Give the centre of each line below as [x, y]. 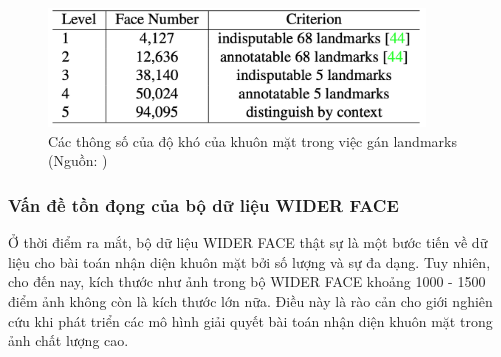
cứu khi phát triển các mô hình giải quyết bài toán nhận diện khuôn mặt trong [250, 320]
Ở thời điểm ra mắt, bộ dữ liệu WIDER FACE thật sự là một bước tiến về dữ [248, 242]
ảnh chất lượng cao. [68, 340]
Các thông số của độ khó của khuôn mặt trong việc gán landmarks [252, 140]
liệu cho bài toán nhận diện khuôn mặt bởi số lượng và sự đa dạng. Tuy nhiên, [249, 261]
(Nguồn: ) [78, 160]
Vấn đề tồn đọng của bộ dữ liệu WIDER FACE [203, 204]
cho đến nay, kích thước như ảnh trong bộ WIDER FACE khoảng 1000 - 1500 [247, 281]
